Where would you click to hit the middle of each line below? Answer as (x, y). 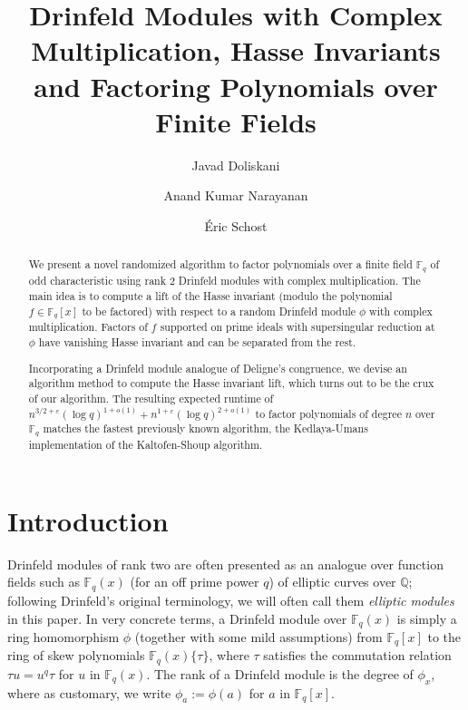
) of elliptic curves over (332, 582)
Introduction (88, 520)
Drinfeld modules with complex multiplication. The (299, 281)
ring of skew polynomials (76, 655)
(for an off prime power (195, 582)
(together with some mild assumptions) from (258, 636)
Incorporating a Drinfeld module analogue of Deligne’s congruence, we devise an (218, 368)
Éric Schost (236, 225)
